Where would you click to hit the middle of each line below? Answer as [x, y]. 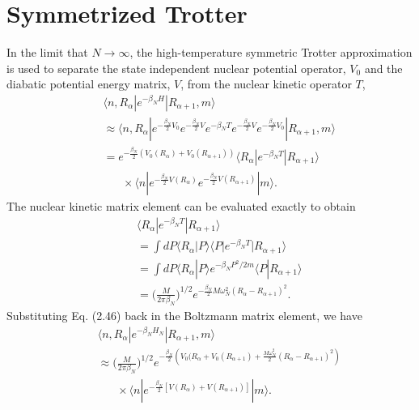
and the [383, 68]
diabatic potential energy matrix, [89, 84]
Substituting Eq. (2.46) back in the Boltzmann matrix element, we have [184, 315]
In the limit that [47, 52]
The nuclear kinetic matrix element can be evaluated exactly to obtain [181, 206]
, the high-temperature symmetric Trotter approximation [271, 52]
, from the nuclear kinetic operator [266, 84]
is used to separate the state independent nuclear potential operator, [176, 68]
